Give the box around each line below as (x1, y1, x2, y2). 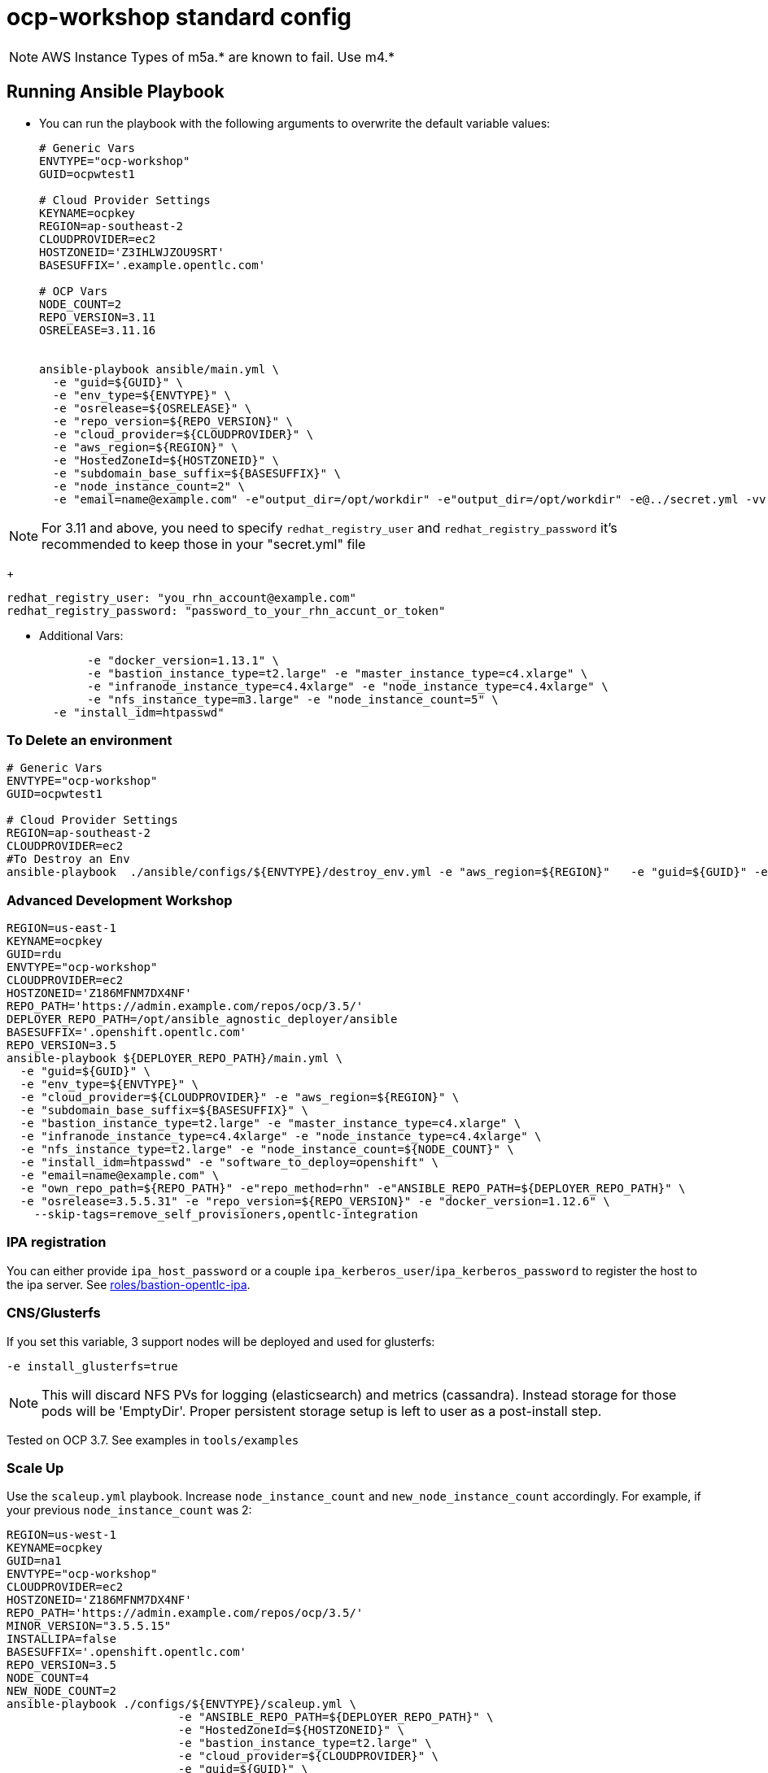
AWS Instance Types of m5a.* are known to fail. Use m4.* (41, 48, 395, 65)
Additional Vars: (39, 628, 124, 643)
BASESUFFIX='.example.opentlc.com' (39, 258, 266, 272)
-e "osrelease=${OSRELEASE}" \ (52, 401, 252, 415)
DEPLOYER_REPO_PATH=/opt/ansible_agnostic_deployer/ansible (7, 1013, 398, 1026)
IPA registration (7, 1234, 107, 1251)
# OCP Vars (39, 284, 108, 298)
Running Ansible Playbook (7, 81, 225, 102)
